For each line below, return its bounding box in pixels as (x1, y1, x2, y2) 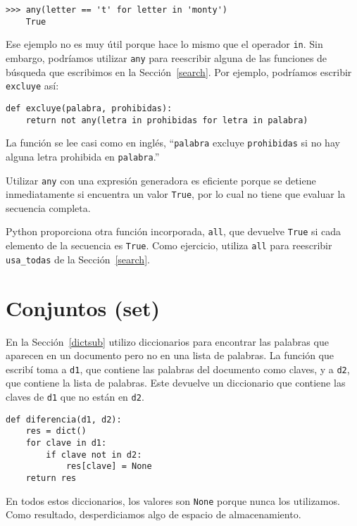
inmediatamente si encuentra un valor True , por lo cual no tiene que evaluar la (6, 187, 346, 201)
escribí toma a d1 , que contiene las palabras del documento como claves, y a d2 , (6, 361, 350, 376)
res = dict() (25, 426, 87, 437)
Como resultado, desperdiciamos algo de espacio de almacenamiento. (6, 507, 301, 522)
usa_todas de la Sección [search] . (6, 251, 150, 266)
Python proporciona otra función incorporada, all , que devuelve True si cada (6, 224, 342, 239)
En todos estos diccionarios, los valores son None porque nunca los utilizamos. (6, 493, 340, 508)
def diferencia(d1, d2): (6, 414, 122, 425)
